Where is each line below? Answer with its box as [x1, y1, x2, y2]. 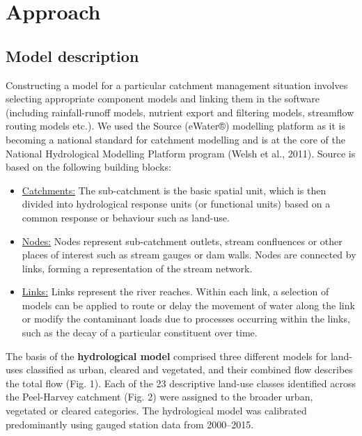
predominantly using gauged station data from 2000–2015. [6, 416, 254, 431]
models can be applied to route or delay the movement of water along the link [22, 297, 355, 312]
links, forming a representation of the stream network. [22, 260, 253, 275]
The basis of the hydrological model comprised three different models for [6, 348, 328, 363]
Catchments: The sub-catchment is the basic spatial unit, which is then [22, 182, 326, 197]
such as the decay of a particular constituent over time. [22, 325, 258, 340]
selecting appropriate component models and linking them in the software [6, 91, 320, 106]
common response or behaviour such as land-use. [22, 210, 230, 224]
